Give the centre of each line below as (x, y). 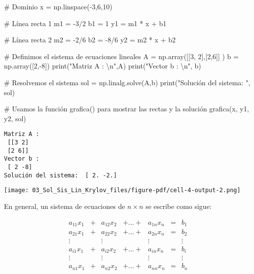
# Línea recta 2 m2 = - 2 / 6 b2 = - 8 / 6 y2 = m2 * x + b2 (90, 40)
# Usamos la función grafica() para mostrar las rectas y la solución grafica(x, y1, (127, 109)
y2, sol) (15, 118)
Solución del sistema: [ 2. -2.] (61, 175)
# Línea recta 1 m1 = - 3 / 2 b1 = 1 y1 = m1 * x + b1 (85, 23)
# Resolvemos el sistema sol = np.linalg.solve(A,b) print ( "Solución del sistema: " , (127, 82)
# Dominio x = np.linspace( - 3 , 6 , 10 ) (58, 6)
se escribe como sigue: (179, 206)
